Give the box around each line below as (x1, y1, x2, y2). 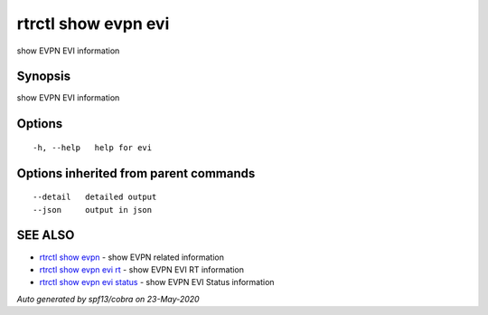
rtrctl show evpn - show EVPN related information (39, 252, 225, 262)
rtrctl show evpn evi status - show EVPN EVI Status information (39, 277, 275, 288)
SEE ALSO (16, 227, 75, 243)
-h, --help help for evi (33, 142, 153, 153)
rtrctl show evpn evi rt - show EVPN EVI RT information (39, 263, 244, 275)
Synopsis (16, 69, 71, 84)
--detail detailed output (33, 192, 157, 203)
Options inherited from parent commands (16, 166, 256, 181)
